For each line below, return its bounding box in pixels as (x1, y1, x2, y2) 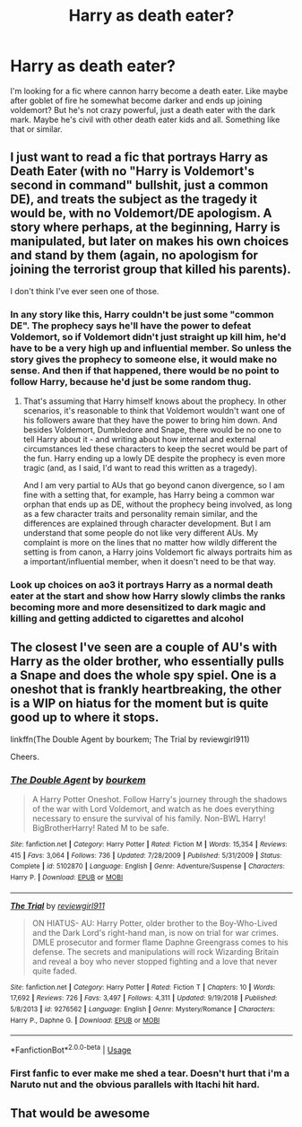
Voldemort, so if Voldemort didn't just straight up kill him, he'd (10, 330, 287, 343)
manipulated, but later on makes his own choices (10, 234, 289, 249)
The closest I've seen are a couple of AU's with (10, 640, 278, 655)
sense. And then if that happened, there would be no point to (10, 364, 280, 377)
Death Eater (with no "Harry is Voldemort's (10, 163, 255, 179)
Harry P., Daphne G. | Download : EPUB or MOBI (10, 1016, 160, 1025)
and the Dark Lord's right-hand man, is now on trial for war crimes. (31, 927, 279, 938)
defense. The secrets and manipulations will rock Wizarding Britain (31, 946, 280, 957)
